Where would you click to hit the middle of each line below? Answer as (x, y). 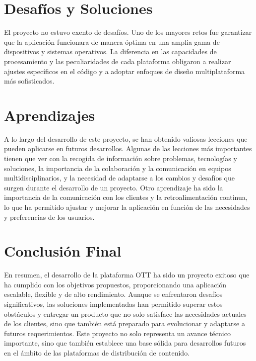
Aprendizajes (50, 115)
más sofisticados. (29, 81)
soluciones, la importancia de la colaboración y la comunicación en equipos (118, 168)
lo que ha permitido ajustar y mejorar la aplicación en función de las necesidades (127, 207)
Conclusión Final (63, 251)
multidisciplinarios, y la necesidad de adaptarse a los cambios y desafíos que (120, 178)
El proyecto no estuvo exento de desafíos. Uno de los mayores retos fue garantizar (128, 32)
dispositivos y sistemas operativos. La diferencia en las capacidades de (110, 51)
